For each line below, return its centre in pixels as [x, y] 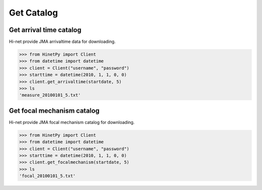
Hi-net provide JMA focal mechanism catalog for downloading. [72, 122]
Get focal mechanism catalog [54, 111]
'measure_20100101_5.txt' [50, 95]
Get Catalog [33, 13]
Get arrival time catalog [45, 30]
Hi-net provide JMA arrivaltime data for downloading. [62, 42]
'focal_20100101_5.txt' [48, 176]
